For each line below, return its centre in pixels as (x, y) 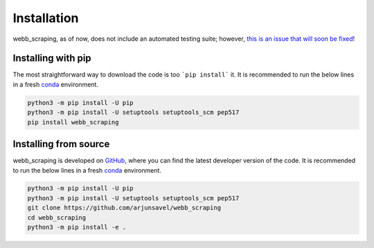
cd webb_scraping (57, 217)
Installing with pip (52, 58)
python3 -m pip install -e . (77, 227)
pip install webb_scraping (73, 122)
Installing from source (61, 144)
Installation (46, 18)
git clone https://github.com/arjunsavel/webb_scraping (124, 208)
